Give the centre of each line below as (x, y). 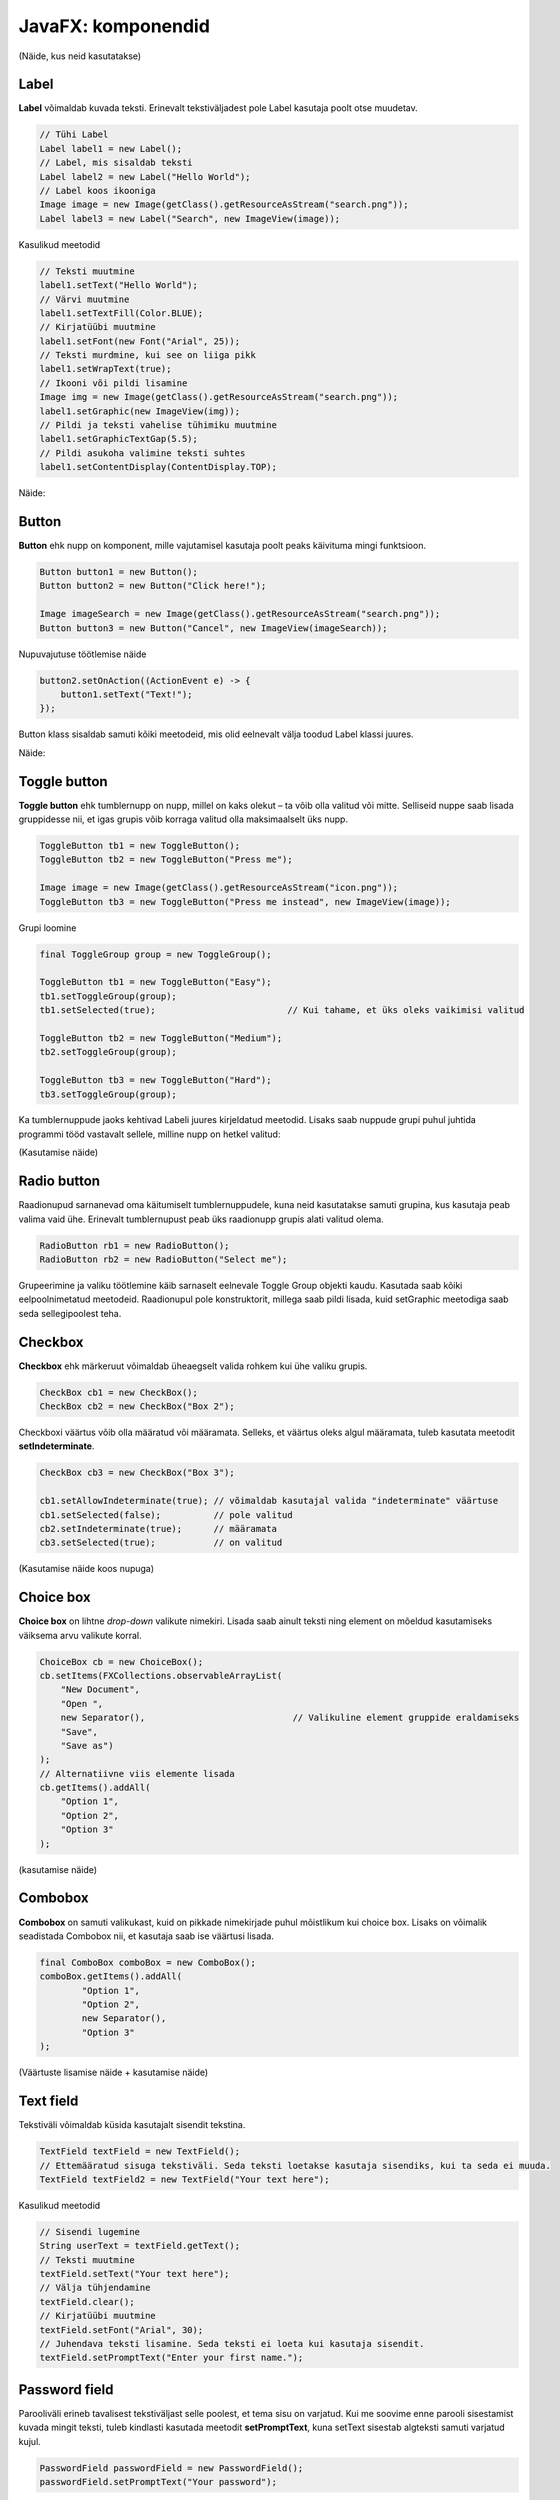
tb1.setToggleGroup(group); (108, 996)
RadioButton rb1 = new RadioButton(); (134, 1245)
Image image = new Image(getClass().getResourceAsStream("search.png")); (224, 204)
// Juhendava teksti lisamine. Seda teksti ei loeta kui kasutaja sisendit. (232, 2343)
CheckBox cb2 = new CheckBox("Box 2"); (137, 1406)
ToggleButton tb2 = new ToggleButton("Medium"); (161, 1038)
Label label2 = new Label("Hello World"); (145, 176)
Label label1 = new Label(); (111, 148)
